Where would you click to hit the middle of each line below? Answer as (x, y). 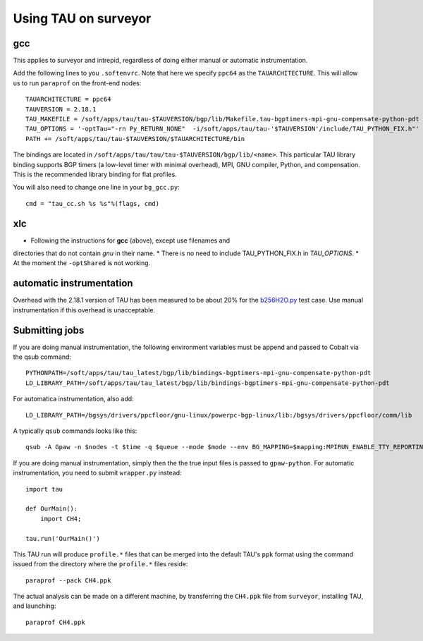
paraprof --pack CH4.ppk (68, 580)
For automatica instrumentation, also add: (73, 399)
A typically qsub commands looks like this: (75, 431)
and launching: (35, 606)
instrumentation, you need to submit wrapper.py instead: (97, 473)
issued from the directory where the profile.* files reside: (100, 564)
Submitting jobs (49, 330)
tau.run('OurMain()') (63, 538)
